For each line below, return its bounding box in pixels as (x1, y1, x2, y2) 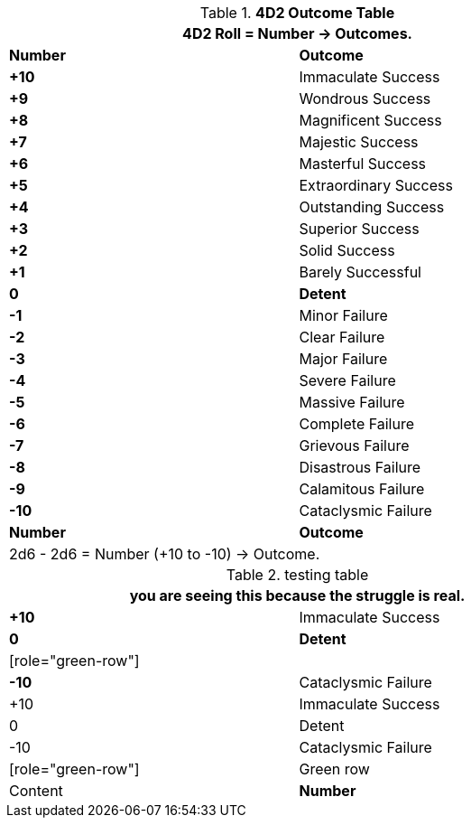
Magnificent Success (299, 111, 442, 129)
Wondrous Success (299, 89, 431, 108)
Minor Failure (299, 306, 388, 324)
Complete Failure (299, 415, 415, 433)
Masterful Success (299, 155, 427, 173)
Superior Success (299, 220, 420, 238)
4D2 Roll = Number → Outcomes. (182, 24, 412, 42)
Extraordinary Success (299, 176, 453, 194)
